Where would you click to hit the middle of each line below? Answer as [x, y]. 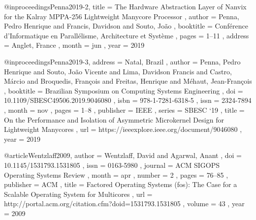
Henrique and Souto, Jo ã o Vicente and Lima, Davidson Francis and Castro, [118, 71]
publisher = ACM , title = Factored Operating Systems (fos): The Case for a [121, 184]
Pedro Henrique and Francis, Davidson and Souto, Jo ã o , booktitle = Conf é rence [126, 26]
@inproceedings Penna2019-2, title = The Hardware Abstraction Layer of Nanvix [125, 6]
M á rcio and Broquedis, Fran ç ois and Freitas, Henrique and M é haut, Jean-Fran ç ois [128, 81]
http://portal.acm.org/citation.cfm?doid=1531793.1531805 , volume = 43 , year [124, 204]
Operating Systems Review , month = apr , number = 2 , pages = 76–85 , [116, 174]
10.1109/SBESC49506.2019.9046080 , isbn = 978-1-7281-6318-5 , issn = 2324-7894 [128, 100]
